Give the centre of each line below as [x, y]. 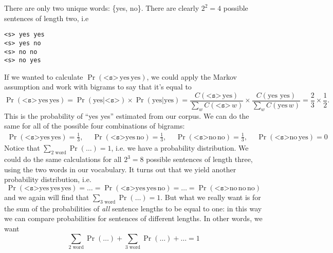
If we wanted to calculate [44, 76]
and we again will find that [47, 197]
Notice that [22, 148]
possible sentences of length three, [199, 159]
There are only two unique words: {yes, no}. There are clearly [102, 8]
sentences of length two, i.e [47, 18]
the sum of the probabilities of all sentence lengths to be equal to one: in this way [133, 208]
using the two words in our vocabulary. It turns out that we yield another [120, 169]
